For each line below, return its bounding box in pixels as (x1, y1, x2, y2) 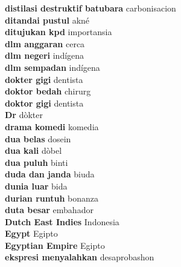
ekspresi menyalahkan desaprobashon (5, 251, 154, 263)
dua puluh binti (5, 156, 68, 168)
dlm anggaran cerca (5, 37, 85, 50)
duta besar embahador (5, 203, 94, 216)
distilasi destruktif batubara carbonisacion (5, 2, 176, 14)
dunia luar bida (5, 179, 68, 192)
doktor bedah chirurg (5, 85, 91, 97)
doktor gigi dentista (5, 96, 84, 109)
